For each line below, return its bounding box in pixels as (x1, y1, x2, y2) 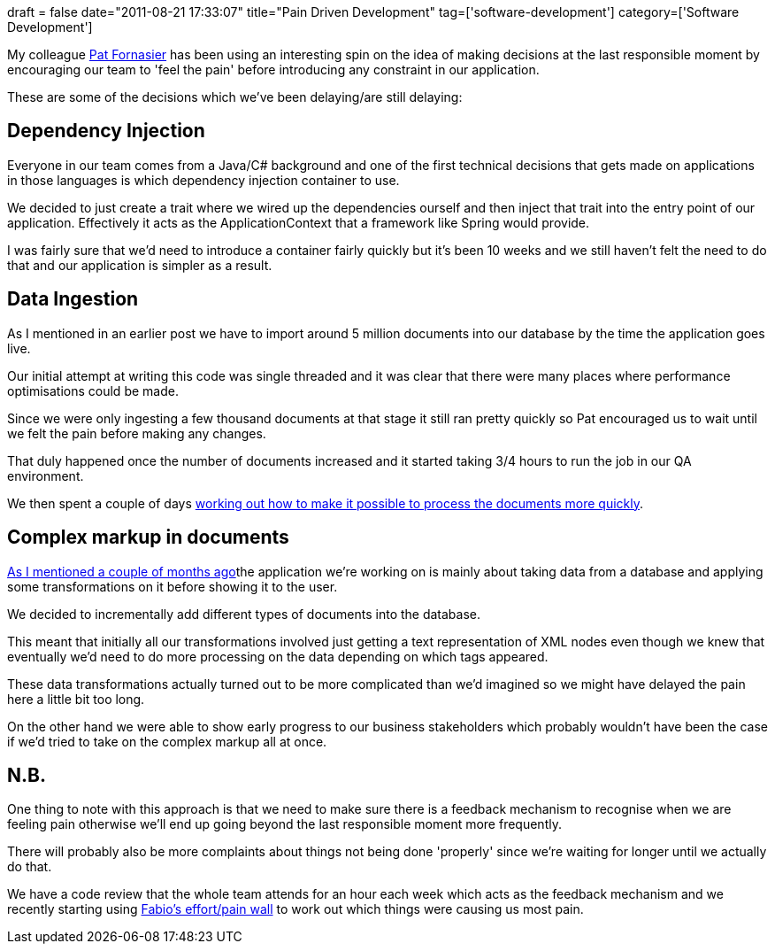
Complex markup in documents (7, 526, 289, 549)
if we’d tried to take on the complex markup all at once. (7, 733, 327, 749)
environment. (7, 468, 84, 483)
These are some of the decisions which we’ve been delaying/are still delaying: (7, 89, 463, 104)
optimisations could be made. (7, 383, 179, 398)
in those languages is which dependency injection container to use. (7, 172, 400, 188)
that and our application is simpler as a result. (7, 257, 272, 273)
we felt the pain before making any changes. (7, 425, 266, 441)
